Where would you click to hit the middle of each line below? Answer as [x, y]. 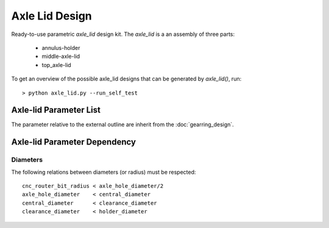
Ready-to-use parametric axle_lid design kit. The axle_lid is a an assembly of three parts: [123, 34]
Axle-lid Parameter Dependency [74, 142]
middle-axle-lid [61, 56]
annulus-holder [61, 48]
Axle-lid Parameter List [56, 110]
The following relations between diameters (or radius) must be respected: [104, 172]
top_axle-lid [56, 65]
